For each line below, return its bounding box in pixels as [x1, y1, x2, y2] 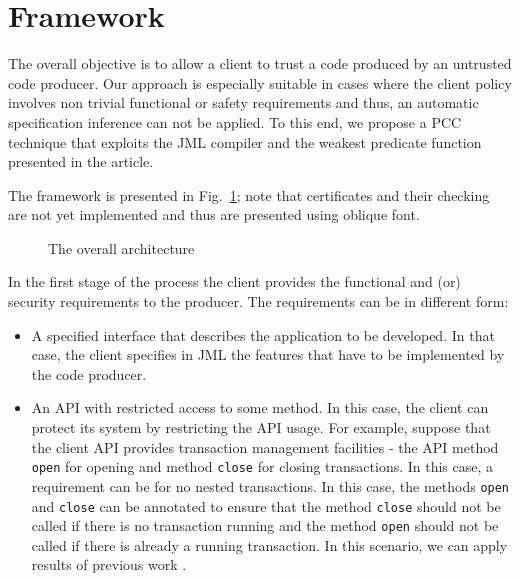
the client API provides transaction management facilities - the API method [31, 436, 499, 457]
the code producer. [31, 363, 147, 384]
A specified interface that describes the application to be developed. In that [31, 324, 495, 345]
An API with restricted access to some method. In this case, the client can [31, 397, 489, 418]
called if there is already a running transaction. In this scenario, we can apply [31, 534, 508, 555]
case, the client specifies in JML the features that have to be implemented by [31, 344, 505, 365]
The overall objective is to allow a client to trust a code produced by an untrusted [8, 53, 512, 74]
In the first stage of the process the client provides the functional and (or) [8, 271, 461, 292]
